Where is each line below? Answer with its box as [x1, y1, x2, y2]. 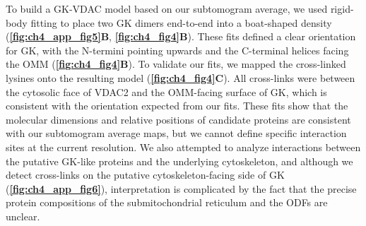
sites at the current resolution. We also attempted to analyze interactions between [6, 139, 361, 154]
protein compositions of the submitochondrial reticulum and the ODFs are [6, 195, 328, 210]
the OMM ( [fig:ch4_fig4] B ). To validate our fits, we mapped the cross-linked [6, 56, 346, 71]
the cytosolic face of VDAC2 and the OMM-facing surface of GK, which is [6, 84, 327, 99]
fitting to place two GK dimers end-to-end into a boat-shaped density [30, 15, 332, 30]
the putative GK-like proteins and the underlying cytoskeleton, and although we [6, 153, 353, 168]
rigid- [330, 1, 354, 16]
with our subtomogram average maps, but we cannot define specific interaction [6, 126, 347, 141]
